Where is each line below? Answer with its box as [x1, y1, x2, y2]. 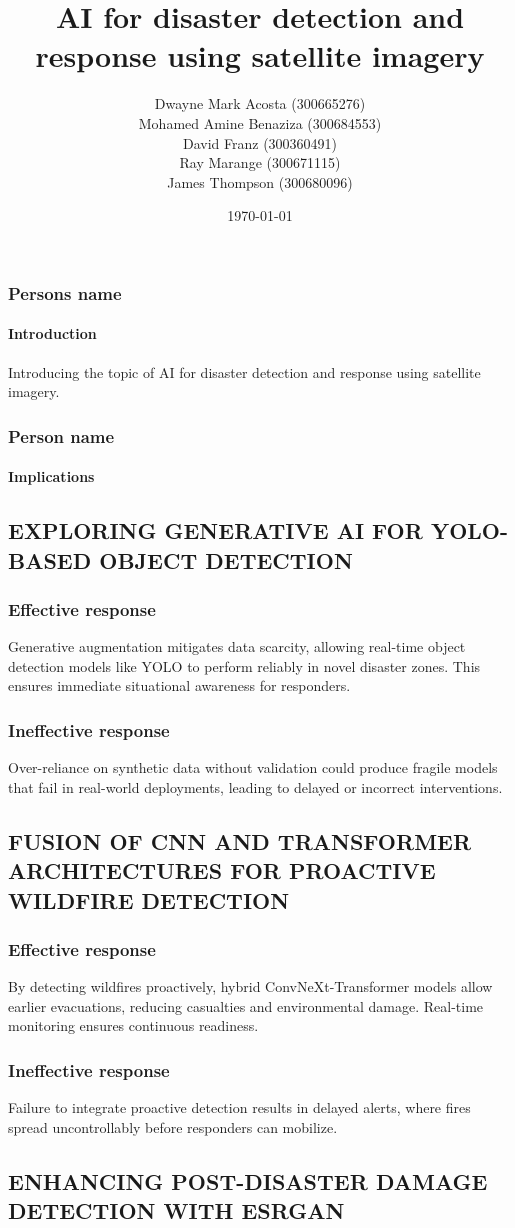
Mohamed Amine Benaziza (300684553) [138, 112, 382, 133]
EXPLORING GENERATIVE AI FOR [8, 515, 423, 546]
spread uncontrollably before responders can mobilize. [8, 1116, 338, 1137]
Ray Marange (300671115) [179, 152, 341, 173]
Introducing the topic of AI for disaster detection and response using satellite [8, 361, 481, 382]
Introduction [8, 323, 97, 344]
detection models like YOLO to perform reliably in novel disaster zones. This [8, 655, 481, 676]
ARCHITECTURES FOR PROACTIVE [8, 855, 436, 886]
